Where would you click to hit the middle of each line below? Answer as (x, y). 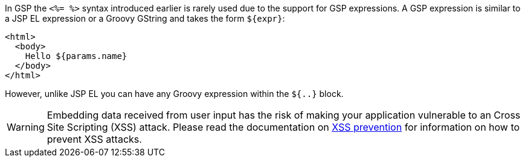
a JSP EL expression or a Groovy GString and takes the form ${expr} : (145, 18)
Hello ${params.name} (76, 56)
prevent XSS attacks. (94, 139)
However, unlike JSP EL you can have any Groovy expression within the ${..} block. (174, 94)
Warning (26, 127)
